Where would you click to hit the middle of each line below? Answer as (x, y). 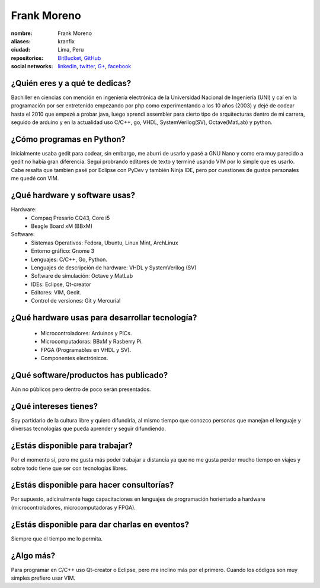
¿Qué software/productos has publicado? (89, 375)
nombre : (22, 33)
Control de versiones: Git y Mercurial (76, 301)
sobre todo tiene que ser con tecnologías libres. (69, 468)
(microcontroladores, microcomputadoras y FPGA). (73, 507)
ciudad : (21, 50)
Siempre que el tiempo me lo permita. (57, 538)
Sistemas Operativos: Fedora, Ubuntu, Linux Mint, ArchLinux (105, 243)
